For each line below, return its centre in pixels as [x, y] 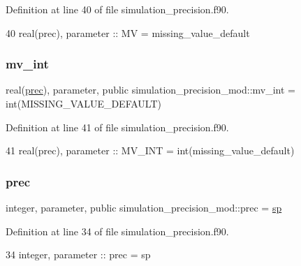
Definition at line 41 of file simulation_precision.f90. [117, 127]
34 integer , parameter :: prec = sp [78, 254]
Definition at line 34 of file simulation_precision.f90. [117, 231]
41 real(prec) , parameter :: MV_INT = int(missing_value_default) [150, 150]
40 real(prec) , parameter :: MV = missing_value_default [128, 32]
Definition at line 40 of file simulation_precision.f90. [117, 9]
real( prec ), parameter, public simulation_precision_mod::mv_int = [150, 90]
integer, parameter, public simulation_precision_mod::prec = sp [144, 207]
